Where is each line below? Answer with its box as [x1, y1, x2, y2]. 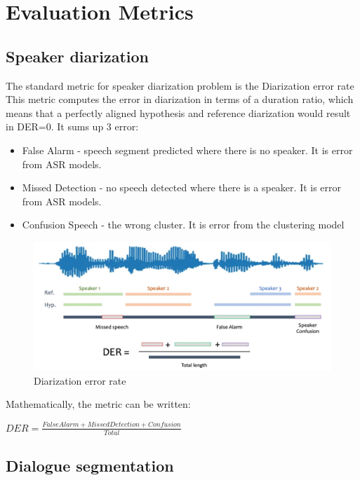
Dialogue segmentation [6, 454, 174, 476]
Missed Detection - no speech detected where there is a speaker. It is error [22, 180, 342, 195]
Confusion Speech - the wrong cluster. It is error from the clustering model [22, 217, 345, 232]
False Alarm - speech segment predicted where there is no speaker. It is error [22, 142, 353, 157]
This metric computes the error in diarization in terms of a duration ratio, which [6, 92, 354, 107]
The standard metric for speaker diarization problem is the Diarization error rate [6, 78, 354, 92]
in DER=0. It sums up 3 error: [6, 119, 139, 134]
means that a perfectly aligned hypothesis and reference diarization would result [6, 105, 351, 120]
